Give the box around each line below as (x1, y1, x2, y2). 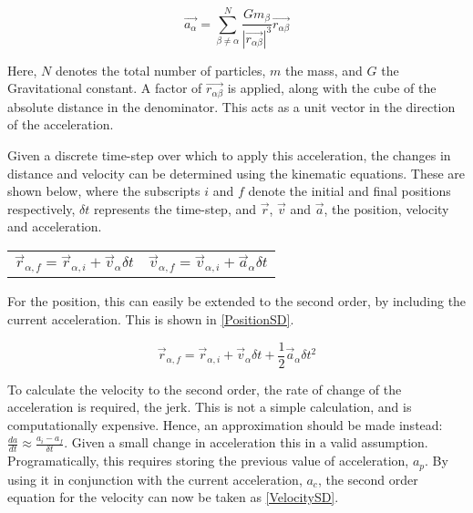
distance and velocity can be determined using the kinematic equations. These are (7, 163, 466, 182)
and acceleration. (7, 217, 102, 236)
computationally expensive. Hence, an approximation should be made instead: (7, 415, 443, 434)
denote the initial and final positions (248, 181, 451, 200)
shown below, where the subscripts (7, 181, 201, 200)
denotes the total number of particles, (55, 60, 266, 79)
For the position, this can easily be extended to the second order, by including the (7, 292, 467, 311)
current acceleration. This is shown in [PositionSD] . (7, 310, 294, 328)
